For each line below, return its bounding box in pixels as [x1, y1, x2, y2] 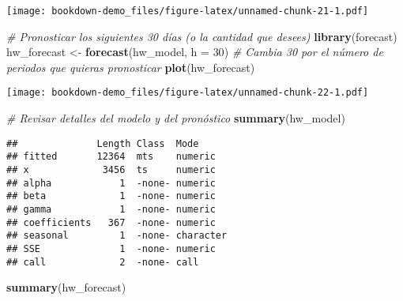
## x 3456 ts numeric [6, 164, 216, 175]
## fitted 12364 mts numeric [6, 151, 216, 163]
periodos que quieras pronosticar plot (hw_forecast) [6, 58, 255, 75]
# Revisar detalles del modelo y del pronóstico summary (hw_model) [6, 110, 345, 126]
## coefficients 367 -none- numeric [6, 216, 216, 228]
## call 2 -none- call [6, 256, 199, 268]
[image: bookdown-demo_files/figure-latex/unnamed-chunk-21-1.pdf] [6, 6, 369, 17]
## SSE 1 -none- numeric [6, 243, 216, 254]
